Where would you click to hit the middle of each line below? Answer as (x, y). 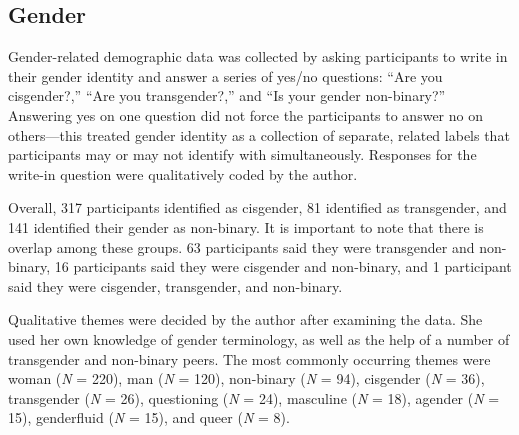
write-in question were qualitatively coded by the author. (183, 173)
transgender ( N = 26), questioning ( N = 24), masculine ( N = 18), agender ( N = (254, 397)
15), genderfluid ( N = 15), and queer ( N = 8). (149, 417)
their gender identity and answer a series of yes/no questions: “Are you (225, 75)
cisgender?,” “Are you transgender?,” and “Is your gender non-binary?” (227, 95)
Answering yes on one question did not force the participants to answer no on (245, 114)
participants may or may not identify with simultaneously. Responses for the (242, 154)
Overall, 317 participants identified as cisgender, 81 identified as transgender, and (257, 207)
